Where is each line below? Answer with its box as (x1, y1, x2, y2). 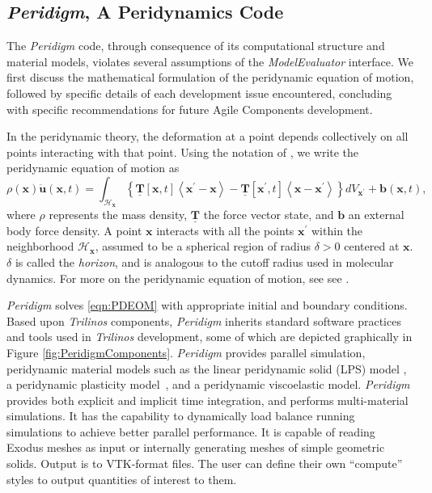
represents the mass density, (49, 206, 188, 223)
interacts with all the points (156, 221, 294, 238)
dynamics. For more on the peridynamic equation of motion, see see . (6, 269, 349, 286)
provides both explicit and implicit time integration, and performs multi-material (6, 391, 409, 408)
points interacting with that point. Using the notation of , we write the (6, 143, 359, 160)
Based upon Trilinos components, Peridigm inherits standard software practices (6, 312, 401, 329)
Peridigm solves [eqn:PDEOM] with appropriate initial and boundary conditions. (6, 297, 408, 314)
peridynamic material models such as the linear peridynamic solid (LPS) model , (6, 360, 407, 377)
